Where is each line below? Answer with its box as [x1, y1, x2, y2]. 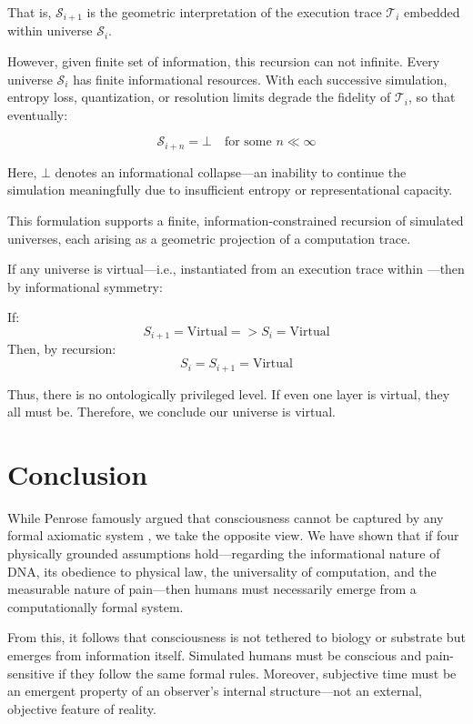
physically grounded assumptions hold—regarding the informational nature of [7, 544, 440, 563]
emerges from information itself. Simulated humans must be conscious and [7, 646, 422, 664]
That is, [7, 3, 52, 21]
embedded [404, 3, 460, 21]
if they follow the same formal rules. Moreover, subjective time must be [58, 663, 457, 682]
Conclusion [7, 455, 148, 492]
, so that [408, 87, 456, 106]
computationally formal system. [7, 597, 184, 616]
